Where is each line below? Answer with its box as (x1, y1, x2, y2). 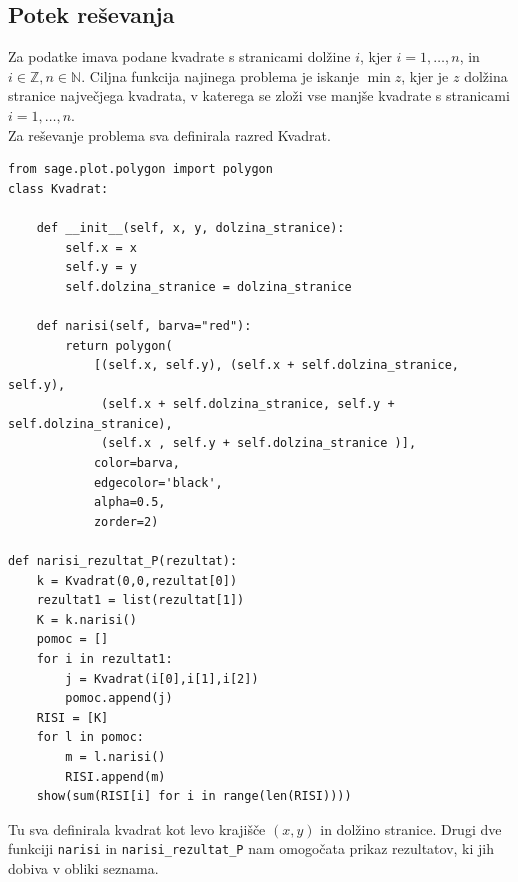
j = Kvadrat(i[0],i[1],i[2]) (65, 671, 259, 686)
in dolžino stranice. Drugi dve (320, 818, 502, 839)
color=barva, (93, 456, 180, 471)
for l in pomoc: (36, 730, 145, 745)
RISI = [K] (36, 710, 109, 725)
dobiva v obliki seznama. (8, 858, 159, 879)
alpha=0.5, (93, 495, 166, 510)
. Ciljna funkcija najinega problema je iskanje (81, 65, 359, 86)
